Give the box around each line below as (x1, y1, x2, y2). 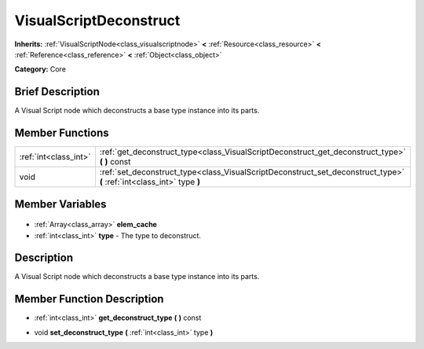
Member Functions (14, 127, 109, 140)
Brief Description (14, 85, 100, 98)
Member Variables (14, 197, 107, 211)
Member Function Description (14, 292, 164, 306)
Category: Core (14, 64, 67, 74)
